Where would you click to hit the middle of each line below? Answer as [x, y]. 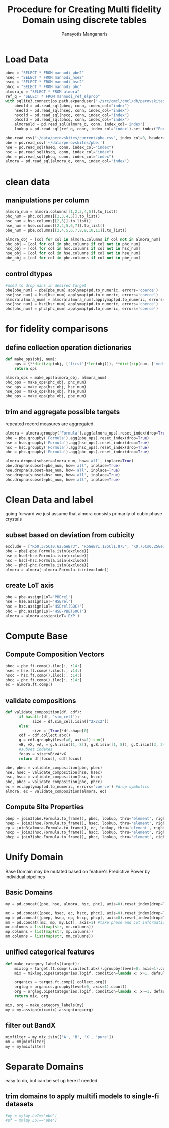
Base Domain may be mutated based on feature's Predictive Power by [78, 872]
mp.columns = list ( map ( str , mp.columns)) [49, 932]
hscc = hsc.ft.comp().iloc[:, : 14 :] [44, 675]
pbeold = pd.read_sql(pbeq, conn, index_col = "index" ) [72, 106]
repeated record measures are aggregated [49, 424]
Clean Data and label [49, 500]
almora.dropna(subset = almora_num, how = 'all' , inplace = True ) [70, 461]
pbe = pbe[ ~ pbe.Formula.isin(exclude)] [47, 551]
